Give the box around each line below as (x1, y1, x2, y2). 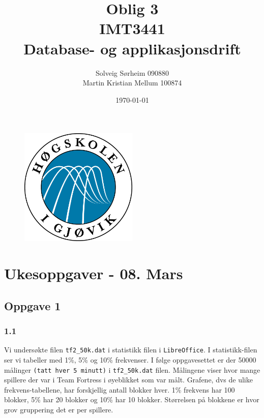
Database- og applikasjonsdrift (23, 38, 241, 58)
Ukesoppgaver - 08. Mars (4, 263, 183, 284)
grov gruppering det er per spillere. (4, 404, 113, 414)
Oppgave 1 (4, 297, 61, 313)
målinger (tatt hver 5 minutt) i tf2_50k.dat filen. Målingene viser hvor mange (4, 364, 260, 375)
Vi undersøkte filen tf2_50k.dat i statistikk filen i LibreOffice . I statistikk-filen (4, 344, 257, 355)
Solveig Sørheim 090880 (96, 67, 169, 78)
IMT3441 (99, 18, 165, 39)
